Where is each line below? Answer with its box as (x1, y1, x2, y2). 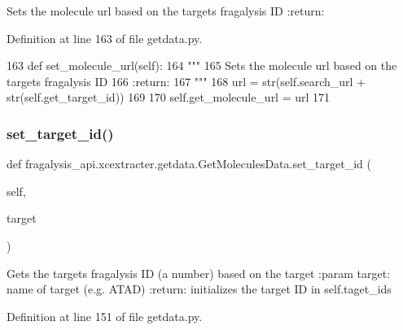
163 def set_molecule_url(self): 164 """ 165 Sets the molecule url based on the (7, 57, 397, 74)
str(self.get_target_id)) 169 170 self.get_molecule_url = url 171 (7, 89, 331, 106)
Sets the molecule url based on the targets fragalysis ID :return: (7, 2, 325, 19)
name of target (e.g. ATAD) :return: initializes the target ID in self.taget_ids (7, 280, 392, 297)
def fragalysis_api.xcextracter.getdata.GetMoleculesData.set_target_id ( (7, 155, 371, 172)
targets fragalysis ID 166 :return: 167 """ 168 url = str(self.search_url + (7, 72, 366, 89)
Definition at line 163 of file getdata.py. (7, 29, 203, 46)
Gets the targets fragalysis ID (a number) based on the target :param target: (7, 264, 391, 281)
